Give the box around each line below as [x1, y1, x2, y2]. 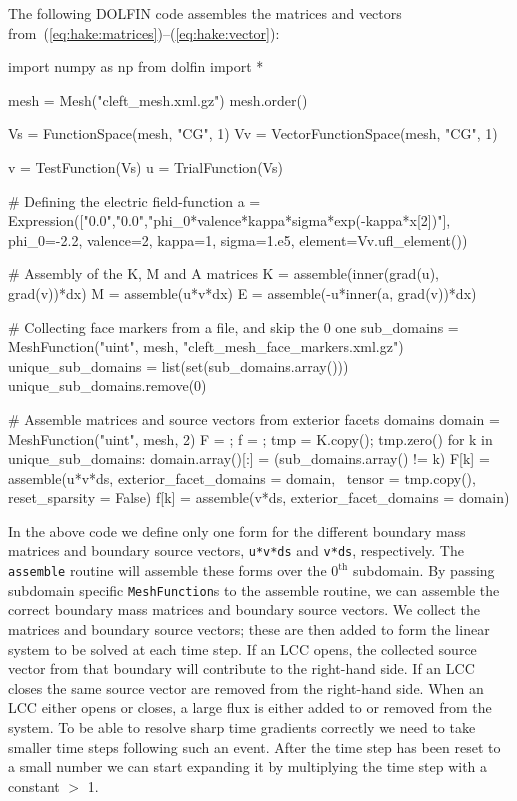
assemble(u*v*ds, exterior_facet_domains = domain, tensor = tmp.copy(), [8, 467, 476, 488]
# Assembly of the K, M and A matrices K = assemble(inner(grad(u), [8, 263, 439, 284]
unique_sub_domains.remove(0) [8, 375, 207, 396]
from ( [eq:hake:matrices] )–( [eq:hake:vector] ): [8, 22, 280, 43]
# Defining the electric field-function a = [8, 190, 261, 211]
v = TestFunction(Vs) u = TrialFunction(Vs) [8, 156, 283, 177]
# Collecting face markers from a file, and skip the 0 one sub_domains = [8, 316, 459, 337]
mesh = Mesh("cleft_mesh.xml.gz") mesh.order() [8, 89, 308, 110]
